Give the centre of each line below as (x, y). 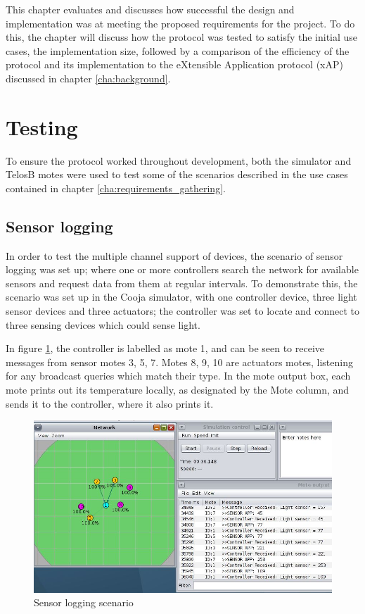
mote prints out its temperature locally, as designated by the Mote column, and (178, 390)
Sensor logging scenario (84, 602)
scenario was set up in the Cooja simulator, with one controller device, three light (181, 297)
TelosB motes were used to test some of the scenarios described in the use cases (177, 174)
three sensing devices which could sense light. (103, 324)
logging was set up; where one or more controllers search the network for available (182, 269)
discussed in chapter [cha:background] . (88, 78)
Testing (42, 126)
